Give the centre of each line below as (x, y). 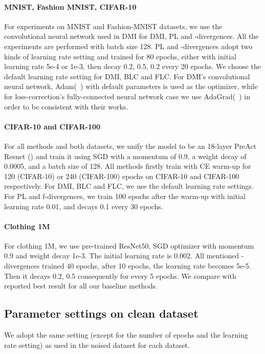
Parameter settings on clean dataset (101, 313)
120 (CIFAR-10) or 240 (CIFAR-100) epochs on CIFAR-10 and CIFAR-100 (122, 176)
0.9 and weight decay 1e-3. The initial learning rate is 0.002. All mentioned (122, 256)
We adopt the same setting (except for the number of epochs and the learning (126, 335)
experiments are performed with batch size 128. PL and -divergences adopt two (128, 46)
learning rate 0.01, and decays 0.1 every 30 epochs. (84, 206)
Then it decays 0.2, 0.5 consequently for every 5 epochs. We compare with (120, 275)
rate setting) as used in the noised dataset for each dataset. (97, 345)
